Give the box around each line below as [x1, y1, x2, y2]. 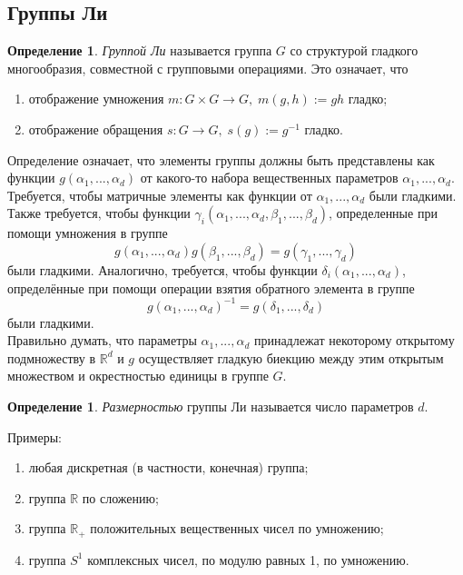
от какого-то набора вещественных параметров [140, 168, 399, 187]
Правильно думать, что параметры [7, 331, 197, 350]
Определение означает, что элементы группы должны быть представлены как [7, 150, 435, 169]
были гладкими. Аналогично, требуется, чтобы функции [7, 260, 318, 279]
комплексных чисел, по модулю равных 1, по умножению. [87, 550, 409, 569]
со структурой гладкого [290, 41, 419, 60]
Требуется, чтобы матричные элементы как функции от [7, 185, 312, 204]
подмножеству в [7, 348, 96, 367]
